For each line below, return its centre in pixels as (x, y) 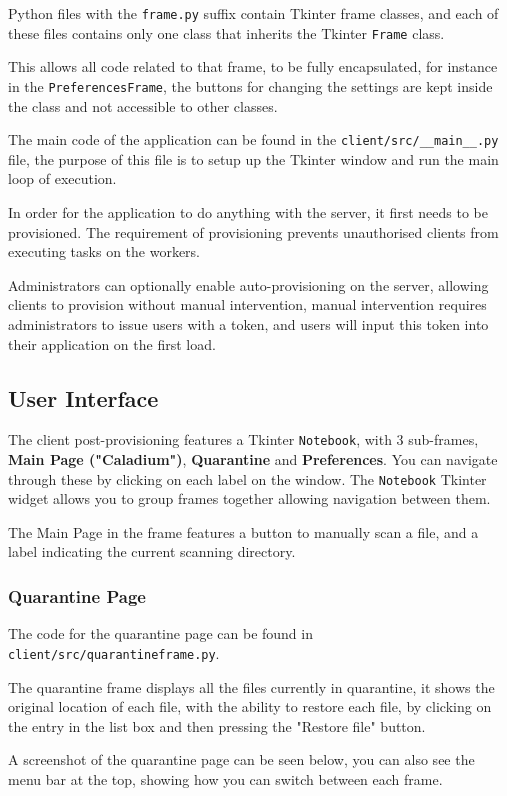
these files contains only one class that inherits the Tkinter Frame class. (226, 32)
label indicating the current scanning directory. (152, 551)
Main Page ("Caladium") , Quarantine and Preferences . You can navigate (253, 459)
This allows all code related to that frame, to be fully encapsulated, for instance (253, 66)
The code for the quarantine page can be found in (160, 633)
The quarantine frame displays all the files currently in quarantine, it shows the (251, 686)
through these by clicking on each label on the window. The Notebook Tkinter (247, 478)
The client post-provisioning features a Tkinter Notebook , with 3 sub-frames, (243, 439)
